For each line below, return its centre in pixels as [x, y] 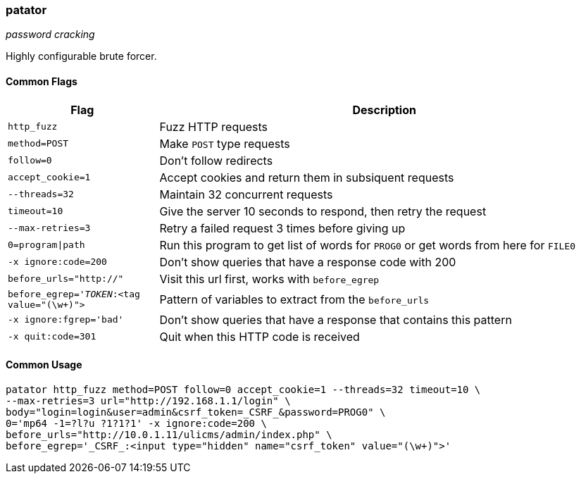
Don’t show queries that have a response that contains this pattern [336, 319]
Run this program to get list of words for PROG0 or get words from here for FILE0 [368, 245]
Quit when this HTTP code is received [260, 336]
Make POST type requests [225, 143]
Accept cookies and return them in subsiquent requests [307, 177]
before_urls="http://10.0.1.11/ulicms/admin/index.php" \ [169, 434]
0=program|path [46, 245]
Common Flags [42, 81]
